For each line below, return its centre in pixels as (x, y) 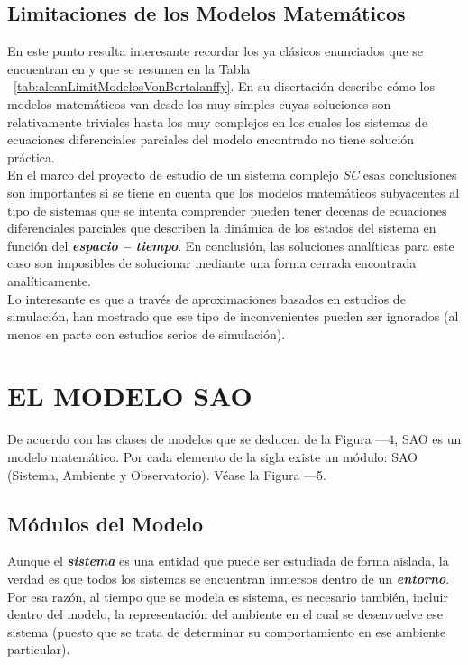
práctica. (31, 157)
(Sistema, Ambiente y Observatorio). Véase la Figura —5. (167, 474)
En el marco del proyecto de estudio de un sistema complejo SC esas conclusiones (232, 175)
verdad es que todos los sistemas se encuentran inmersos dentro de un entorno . (229, 578)
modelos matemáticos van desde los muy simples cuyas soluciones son (199, 103)
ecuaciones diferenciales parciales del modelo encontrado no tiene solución (211, 139)
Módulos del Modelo (106, 523)
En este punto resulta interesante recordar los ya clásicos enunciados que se (216, 51)
